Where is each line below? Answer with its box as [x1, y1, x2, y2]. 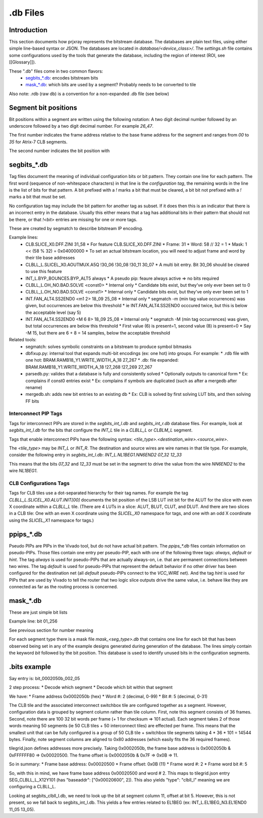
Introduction [9, 26, 48, 34]
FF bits [25, 398, 39, 404]
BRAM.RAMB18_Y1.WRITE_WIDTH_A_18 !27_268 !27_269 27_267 [25, 364, 152, 370]
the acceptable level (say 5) [25, 310, 81, 315]
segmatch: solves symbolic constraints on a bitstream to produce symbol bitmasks [25, 344, 192, 350]
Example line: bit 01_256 [9, 618, 58, 624]
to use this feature [25, 269, 62, 274]
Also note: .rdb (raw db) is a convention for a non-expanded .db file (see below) [9, 91, 169, 97]
